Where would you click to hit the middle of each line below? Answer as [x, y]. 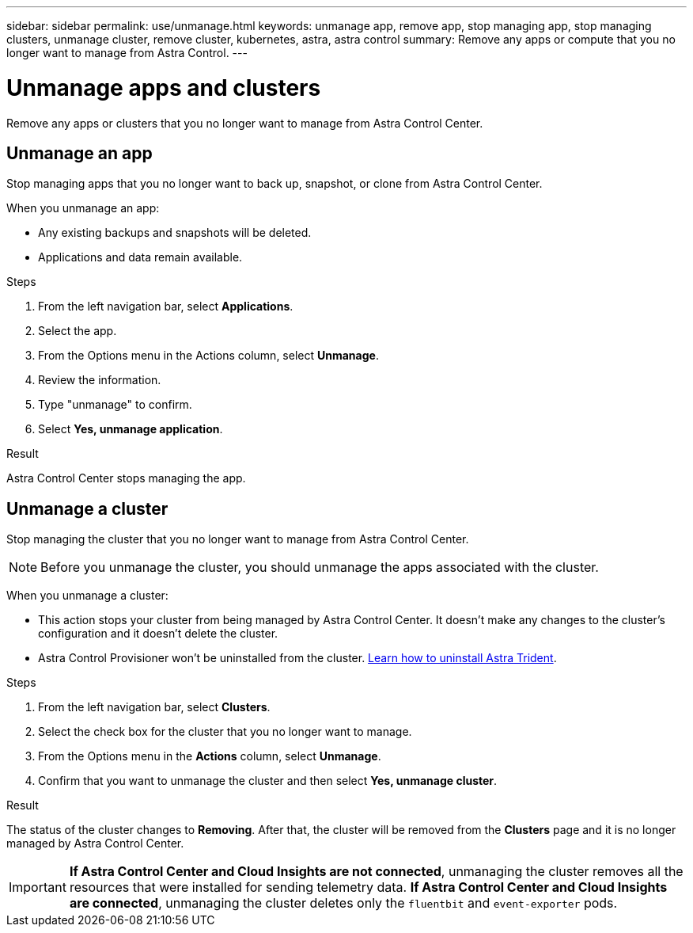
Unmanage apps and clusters [164, 88]
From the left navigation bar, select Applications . [166, 307]
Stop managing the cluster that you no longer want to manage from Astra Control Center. [238, 539]
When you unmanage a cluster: [87, 596]
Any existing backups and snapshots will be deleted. [175, 233]
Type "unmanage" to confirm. [115, 405]
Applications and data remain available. [140, 257]
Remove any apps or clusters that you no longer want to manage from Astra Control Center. [245, 123]
